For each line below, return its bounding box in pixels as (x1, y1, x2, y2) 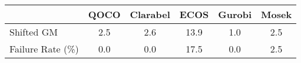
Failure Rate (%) (9, 42, 79, 55)
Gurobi (218, 8, 252, 21)
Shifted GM (9, 25, 58, 38)
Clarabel (130, 8, 170, 21)
